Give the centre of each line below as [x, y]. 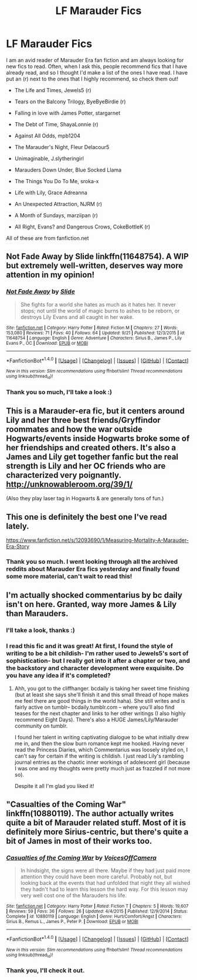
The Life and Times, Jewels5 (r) [53, 90]
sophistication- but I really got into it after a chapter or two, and [98, 661]
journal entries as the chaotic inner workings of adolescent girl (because [102, 762]
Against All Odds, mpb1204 [47, 136]
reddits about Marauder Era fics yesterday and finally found [93, 569]
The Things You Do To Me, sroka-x [57, 181]
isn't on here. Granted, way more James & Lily [91, 604]
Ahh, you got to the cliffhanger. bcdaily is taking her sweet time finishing [102, 688]
